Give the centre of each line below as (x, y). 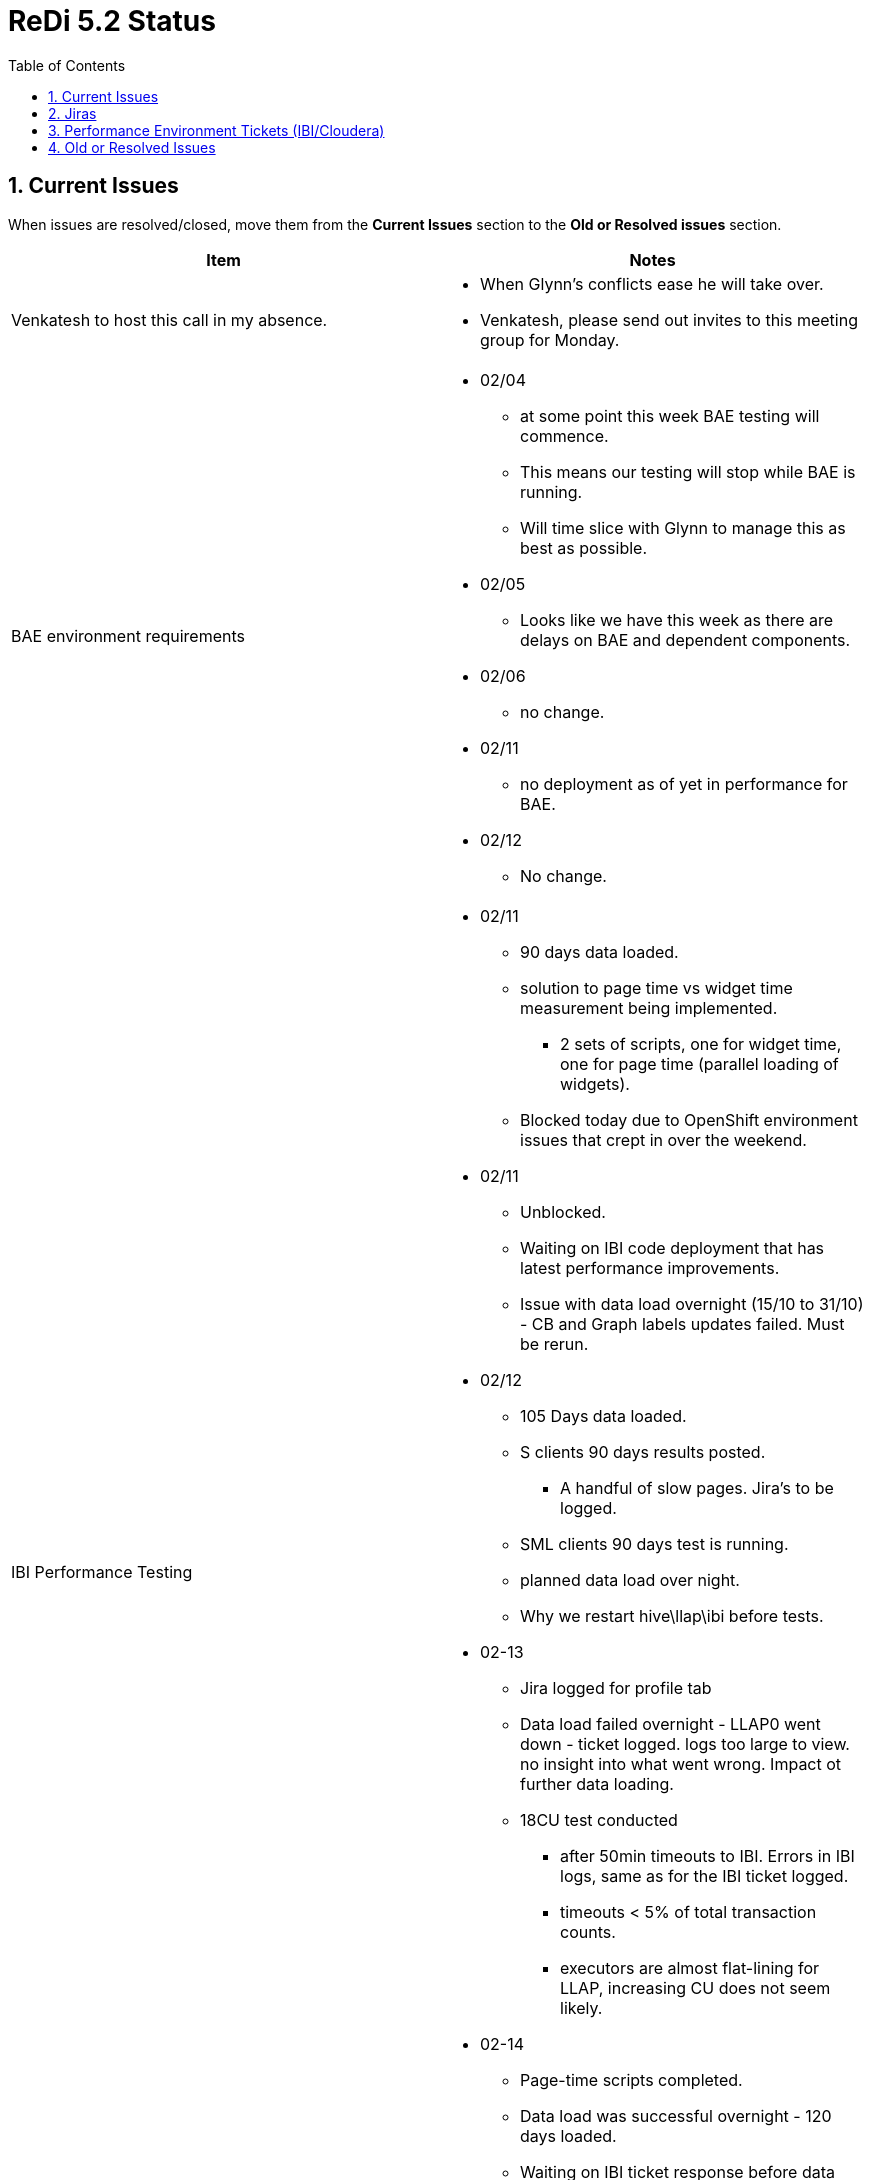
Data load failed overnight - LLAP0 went (670, 1723)
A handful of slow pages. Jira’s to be (697, 1487)
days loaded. (568, 2135)
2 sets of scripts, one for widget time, (701, 1043)
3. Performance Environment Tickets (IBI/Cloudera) (216, 130)
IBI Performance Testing (102, 1571)
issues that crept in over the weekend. (663, 1139)
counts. (588, 1931)
